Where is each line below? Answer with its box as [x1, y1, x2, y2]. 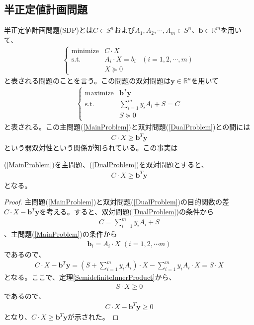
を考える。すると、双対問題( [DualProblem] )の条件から [39, 206, 214, 217]
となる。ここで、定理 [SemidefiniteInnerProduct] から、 [4, 272, 176, 282]
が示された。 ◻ [67, 312, 119, 322]
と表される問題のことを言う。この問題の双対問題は [4, 75, 171, 86]
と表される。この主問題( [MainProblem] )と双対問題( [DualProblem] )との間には [4, 122, 251, 132]
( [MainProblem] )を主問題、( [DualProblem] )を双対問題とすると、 [4, 159, 208, 169]
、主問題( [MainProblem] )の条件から [4, 229, 117, 239]
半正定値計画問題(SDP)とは [4, 25, 93, 35]
